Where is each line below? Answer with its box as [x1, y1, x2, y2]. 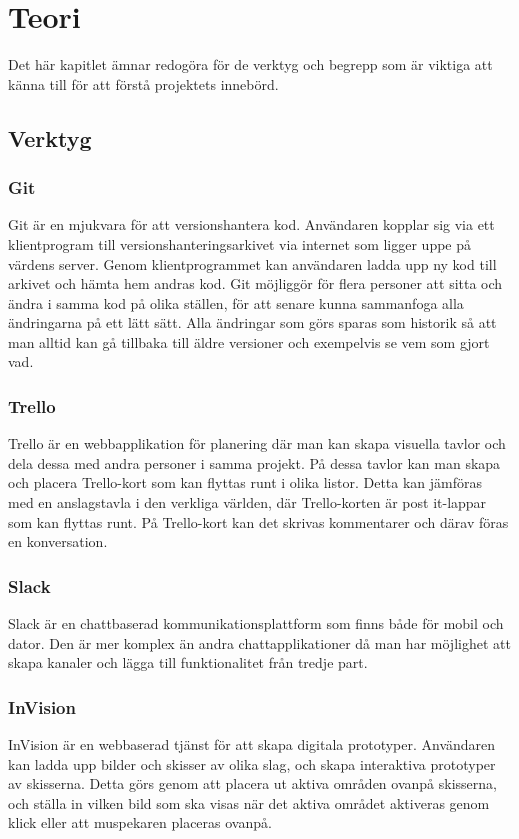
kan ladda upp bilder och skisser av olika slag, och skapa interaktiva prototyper [8, 753, 496, 774]
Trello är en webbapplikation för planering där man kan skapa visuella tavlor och [8, 433, 506, 454]
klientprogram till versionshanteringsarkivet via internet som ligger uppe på [8, 233, 472, 254]
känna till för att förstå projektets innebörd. [8, 73, 279, 94]
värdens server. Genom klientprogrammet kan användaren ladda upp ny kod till [8, 253, 497, 274]
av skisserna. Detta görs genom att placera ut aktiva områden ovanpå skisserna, [8, 773, 497, 794]
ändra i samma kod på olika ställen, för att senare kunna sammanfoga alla [8, 292, 464, 313]
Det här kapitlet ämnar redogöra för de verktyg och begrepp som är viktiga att [8, 54, 493, 75]
